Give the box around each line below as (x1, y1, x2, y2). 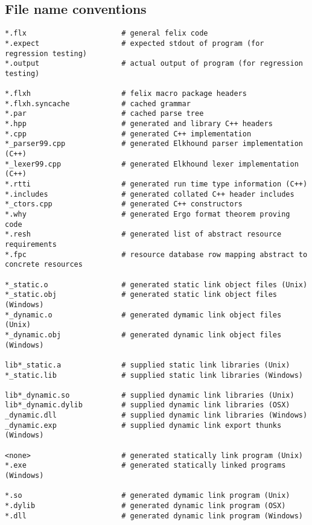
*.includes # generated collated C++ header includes (5, 189, 294, 199)
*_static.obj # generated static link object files (5, 290, 278, 299)
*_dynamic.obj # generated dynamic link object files (5, 330, 282, 339)
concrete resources (5, 260, 83, 269)
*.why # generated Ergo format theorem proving (5, 210, 290, 219)
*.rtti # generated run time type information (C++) (5, 180, 308, 189)
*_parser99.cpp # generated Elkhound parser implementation (5, 139, 303, 148)
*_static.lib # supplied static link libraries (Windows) (5, 371, 303, 380)
